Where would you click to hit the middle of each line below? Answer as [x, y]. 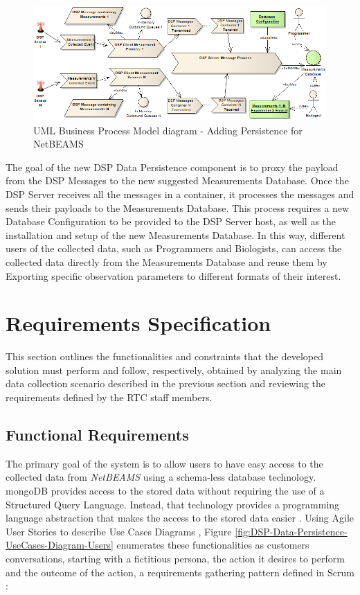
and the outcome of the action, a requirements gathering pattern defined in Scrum [180, 572]
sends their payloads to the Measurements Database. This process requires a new [178, 207]
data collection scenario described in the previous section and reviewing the [166, 383]
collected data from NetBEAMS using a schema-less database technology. [161, 477]
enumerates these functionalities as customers [213, 545]
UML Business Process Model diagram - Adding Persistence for [168, 130]
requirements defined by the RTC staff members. [109, 397]
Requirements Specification [138, 323]
